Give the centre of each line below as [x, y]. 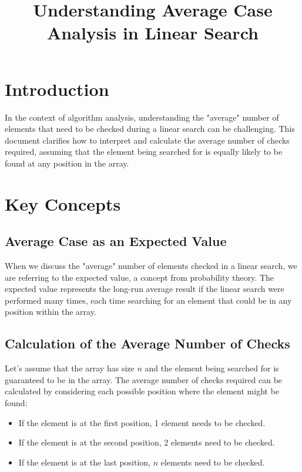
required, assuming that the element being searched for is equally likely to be [144, 152]
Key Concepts [63, 203]
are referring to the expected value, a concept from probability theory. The [140, 277]
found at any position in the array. [67, 163]
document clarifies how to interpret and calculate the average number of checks [147, 140]
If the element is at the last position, [85, 462]
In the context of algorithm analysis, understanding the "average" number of [142, 117]
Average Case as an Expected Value [116, 241]
